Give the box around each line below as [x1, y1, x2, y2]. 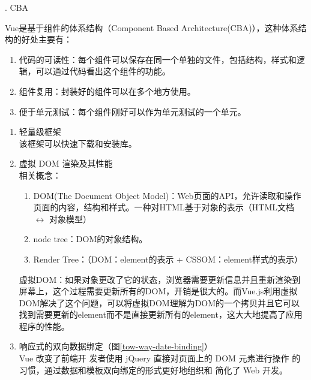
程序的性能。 [19, 319, 70, 332]
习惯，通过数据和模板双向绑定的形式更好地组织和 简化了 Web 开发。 [19, 363, 288, 376]
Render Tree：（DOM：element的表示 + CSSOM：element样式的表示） [33, 252, 303, 265]
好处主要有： [21, 33, 72, 46]
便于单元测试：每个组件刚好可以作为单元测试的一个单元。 [19, 105, 246, 117]
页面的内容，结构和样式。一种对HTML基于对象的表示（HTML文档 [33, 201, 294, 213]
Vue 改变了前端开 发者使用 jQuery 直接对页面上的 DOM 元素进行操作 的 [19, 352, 301, 364]
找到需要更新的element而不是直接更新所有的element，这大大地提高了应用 [19, 308, 303, 321]
